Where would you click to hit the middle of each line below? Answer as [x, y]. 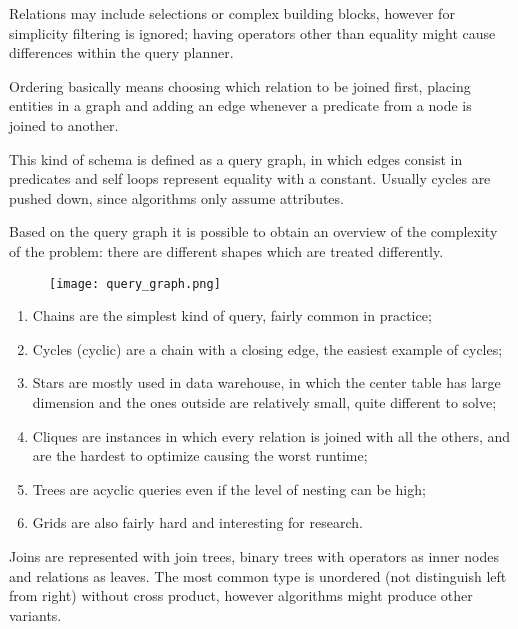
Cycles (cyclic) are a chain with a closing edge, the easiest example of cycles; [267, 348]
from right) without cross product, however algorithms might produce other [241, 595]
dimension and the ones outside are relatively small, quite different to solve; [264, 401]
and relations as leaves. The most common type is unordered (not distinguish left [258, 575]
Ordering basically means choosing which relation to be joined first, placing [240, 85]
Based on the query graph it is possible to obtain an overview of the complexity [253, 231]
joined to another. [64, 124]
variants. [35, 614]
